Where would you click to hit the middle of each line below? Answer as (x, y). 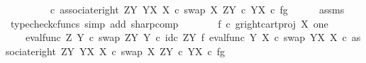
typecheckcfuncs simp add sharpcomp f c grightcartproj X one (169, 23)
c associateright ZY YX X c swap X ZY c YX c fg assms (197, 9)
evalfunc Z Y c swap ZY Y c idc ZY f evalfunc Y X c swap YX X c (186, 37)
